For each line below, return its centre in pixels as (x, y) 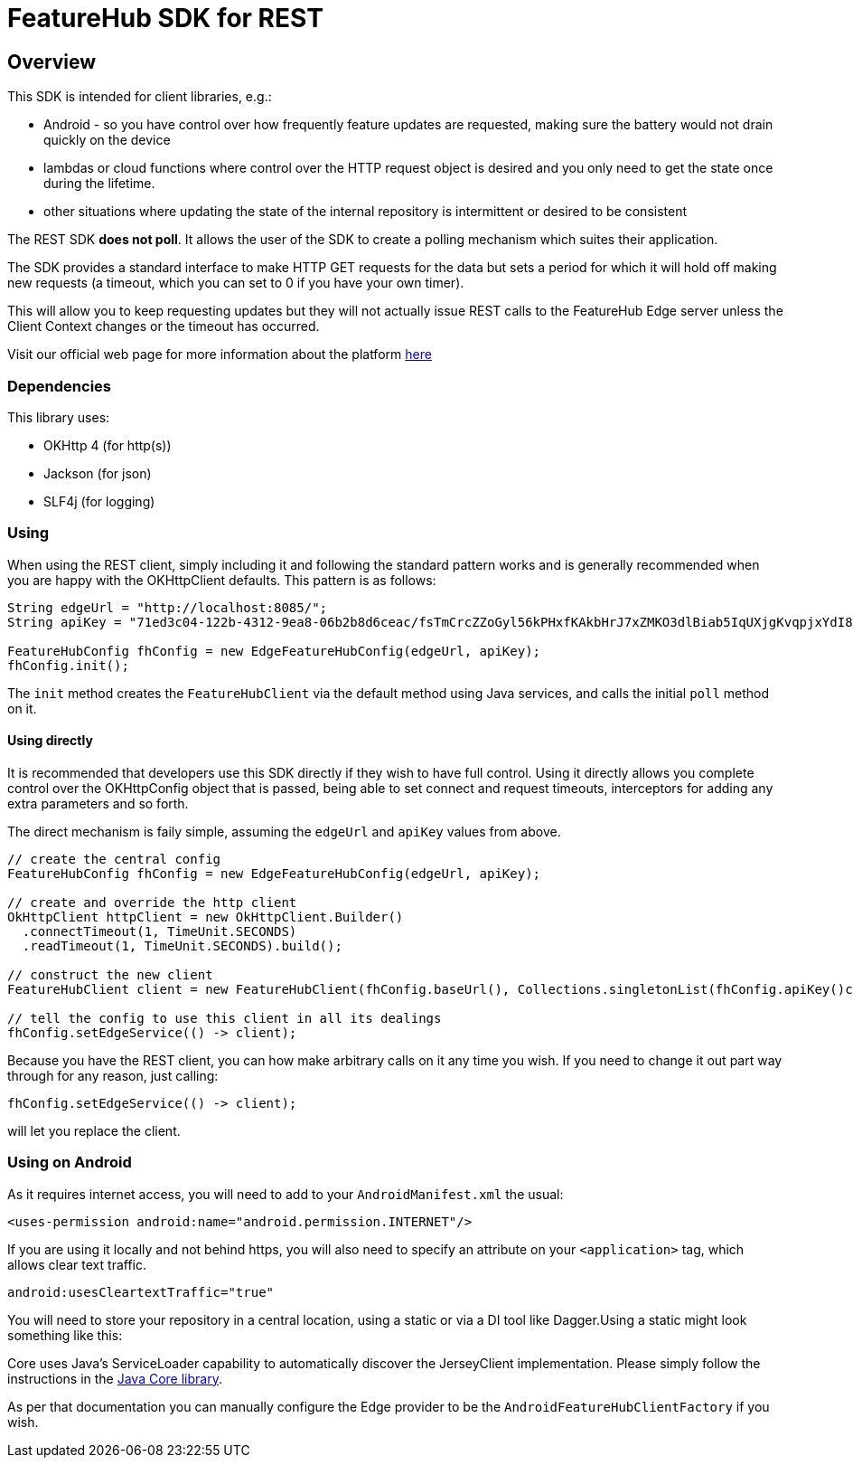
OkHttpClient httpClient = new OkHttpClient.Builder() (206, 917)
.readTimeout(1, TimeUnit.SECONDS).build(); (182, 945)
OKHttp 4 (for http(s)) (108, 445)
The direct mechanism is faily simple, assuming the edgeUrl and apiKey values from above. (284, 831)
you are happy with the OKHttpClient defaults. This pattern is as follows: (222, 580)
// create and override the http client (152, 902)
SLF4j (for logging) (99, 501)
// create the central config (114, 859)
